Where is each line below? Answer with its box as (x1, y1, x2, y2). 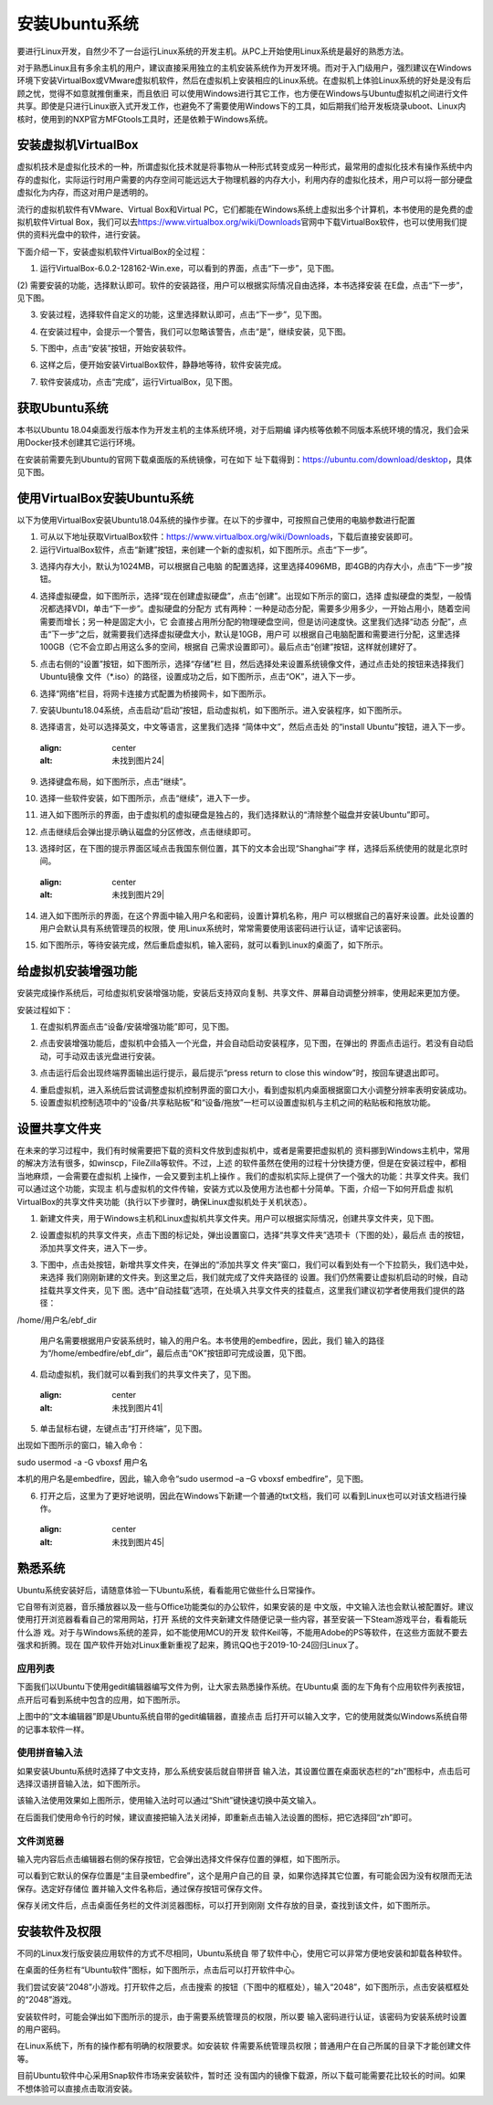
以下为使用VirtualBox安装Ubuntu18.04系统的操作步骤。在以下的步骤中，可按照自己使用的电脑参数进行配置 (16, 514, 415, 525)
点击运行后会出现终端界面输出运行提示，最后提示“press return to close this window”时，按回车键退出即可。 (39, 1067, 445, 1078)
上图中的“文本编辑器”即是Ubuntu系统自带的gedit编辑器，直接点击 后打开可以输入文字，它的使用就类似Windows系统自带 (16, 1711, 467, 1722)
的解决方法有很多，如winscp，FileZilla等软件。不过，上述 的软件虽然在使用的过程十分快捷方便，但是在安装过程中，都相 (16, 1158, 467, 1169)
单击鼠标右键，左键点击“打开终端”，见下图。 (39, 1423, 207, 1433)
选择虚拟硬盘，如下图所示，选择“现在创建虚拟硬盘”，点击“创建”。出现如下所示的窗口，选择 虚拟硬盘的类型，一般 (39, 590, 465, 601)
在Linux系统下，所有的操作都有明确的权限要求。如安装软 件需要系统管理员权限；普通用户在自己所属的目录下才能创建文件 (16, 2040, 472, 2051)
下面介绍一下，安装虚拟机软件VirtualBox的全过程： (16, 246, 208, 257)
